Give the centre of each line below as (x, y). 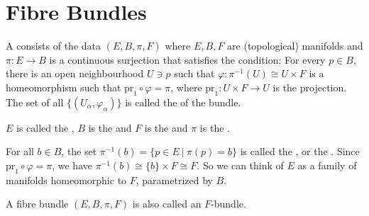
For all (20, 151)
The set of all (35, 102)
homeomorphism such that (64, 87)
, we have (72, 165)
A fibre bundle (37, 204)
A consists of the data (53, 46)
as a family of (327, 165)
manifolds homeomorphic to (66, 180)
